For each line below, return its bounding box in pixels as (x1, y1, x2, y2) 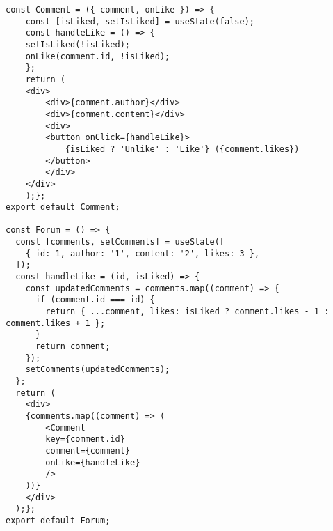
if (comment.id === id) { (35, 295, 155, 305)
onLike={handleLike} (45, 457, 140, 468)
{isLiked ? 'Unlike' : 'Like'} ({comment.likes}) (65, 144, 300, 154)
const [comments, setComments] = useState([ (15, 237, 225, 247)
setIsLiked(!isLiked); (25, 39, 130, 49)
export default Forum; (6, 515, 111, 525)
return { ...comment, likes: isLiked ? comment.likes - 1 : (45, 307, 330, 317)
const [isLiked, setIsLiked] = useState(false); (25, 16, 254, 26)
